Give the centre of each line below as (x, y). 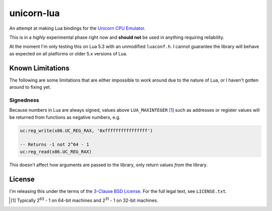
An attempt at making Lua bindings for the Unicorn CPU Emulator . (77, 28)
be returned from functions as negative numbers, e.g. (65, 117)
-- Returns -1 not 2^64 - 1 (54, 145)
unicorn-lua (35, 13)
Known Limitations (40, 68)
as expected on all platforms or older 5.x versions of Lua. (69, 53)
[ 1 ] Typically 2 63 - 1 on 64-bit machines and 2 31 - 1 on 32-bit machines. (85, 200)
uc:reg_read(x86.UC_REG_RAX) (56, 152)
